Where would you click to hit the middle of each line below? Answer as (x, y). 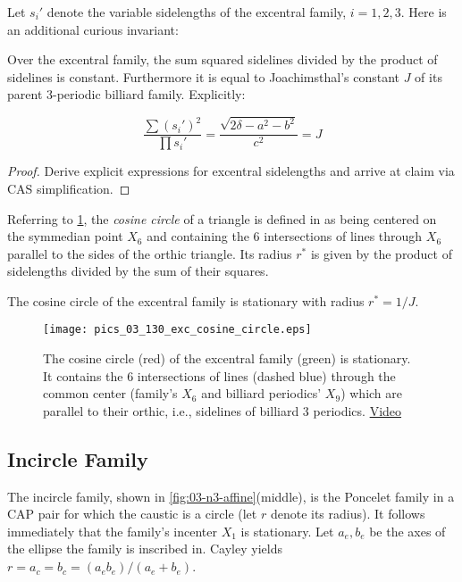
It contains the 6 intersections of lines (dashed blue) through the (219, 375)
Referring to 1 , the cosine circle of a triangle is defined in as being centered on (222, 218)
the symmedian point (65, 236)
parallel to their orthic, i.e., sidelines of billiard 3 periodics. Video (223, 410)
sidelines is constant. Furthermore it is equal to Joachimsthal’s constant (203, 76)
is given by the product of (381, 253)
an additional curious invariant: (93, 29)
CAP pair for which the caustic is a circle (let (132, 514)
